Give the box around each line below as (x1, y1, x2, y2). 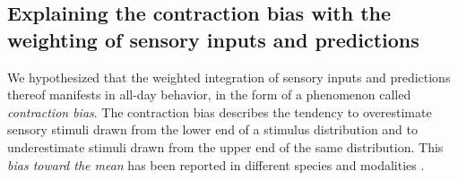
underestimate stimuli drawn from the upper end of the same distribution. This (7, 137, 444, 156)
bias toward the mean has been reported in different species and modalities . (7, 155, 425, 174)
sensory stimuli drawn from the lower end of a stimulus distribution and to (7, 120, 419, 139)
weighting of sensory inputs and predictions (7, 25, 419, 53)
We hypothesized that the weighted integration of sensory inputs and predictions (7, 67, 451, 86)
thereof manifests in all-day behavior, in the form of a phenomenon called (7, 85, 411, 104)
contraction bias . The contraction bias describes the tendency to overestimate (7, 102, 432, 121)
